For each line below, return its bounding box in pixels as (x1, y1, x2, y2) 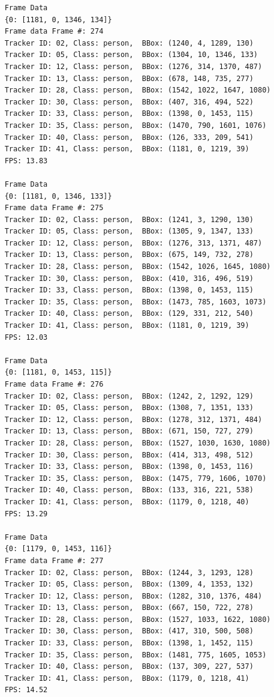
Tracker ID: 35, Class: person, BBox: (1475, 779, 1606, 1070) (4, 474, 267, 483)
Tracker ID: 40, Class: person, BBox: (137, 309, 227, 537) (4, 662, 254, 671)
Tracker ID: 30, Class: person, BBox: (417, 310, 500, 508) (4, 627, 254, 636)
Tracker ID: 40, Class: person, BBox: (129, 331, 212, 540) (4, 309, 254, 318)
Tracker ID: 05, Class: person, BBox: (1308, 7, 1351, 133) (4, 403, 254, 412)
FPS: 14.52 (4, 686, 48, 695)
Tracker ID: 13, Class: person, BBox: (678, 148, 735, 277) (4, 74, 254, 83)
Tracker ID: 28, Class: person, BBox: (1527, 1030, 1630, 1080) (4, 438, 271, 447)
